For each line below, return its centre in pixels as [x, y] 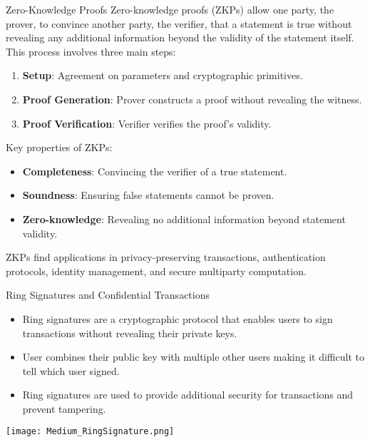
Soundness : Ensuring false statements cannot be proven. [148, 195]
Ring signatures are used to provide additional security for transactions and [188, 395]
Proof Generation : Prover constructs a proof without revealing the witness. [192, 99]
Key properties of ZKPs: [59, 147]
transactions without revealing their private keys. [130, 333]
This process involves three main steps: [91, 51]
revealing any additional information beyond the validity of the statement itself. [180, 37]
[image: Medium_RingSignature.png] [90, 432]
